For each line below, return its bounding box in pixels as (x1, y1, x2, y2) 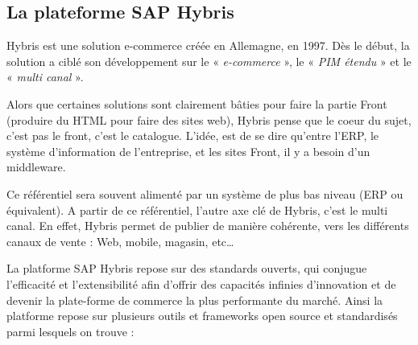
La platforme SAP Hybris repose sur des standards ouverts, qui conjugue (6, 260, 367, 277)
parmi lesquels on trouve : (6, 322, 135, 339)
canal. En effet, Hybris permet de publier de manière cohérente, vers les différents (6, 217, 409, 234)
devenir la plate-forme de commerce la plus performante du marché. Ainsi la (6, 291, 383, 308)
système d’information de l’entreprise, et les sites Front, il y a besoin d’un (6, 142, 370, 159)
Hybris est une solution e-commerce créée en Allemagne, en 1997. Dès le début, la (6, 37, 410, 54)
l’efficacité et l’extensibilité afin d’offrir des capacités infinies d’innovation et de (6, 275, 396, 292)
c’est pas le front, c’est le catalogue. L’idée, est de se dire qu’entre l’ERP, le (6, 127, 379, 144)
